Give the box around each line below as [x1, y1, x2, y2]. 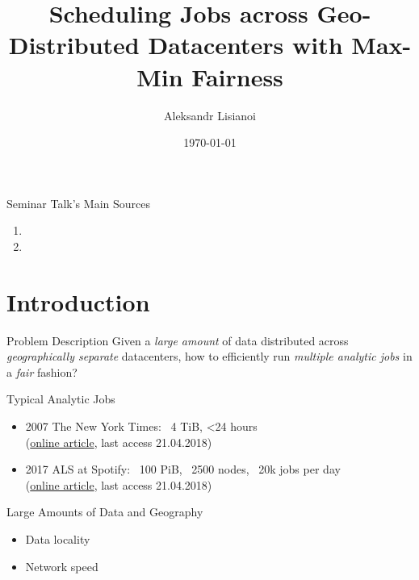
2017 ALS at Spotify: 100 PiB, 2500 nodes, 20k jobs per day [25, 461, 341, 478]
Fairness [191, 60, 283, 93]
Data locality [25, 530, 90, 547]
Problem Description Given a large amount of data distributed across [6, 332, 349, 348]
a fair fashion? [6, 363, 78, 380]
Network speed [25, 557, 98, 574]
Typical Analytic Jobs [6, 390, 115, 407]
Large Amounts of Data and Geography [6, 503, 203, 520]
